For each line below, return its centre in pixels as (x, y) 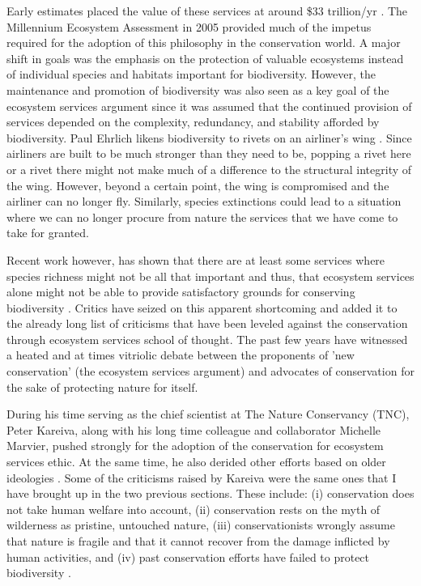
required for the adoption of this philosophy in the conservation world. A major (204, 42)
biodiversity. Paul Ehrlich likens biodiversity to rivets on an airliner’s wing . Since (209, 137)
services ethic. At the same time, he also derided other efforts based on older (196, 462)
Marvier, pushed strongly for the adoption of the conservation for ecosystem (195, 446)
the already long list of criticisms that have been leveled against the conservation (207, 323)
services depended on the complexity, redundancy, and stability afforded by (193, 122)
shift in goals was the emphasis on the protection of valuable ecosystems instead (205, 58)
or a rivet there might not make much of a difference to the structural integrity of (209, 169)
